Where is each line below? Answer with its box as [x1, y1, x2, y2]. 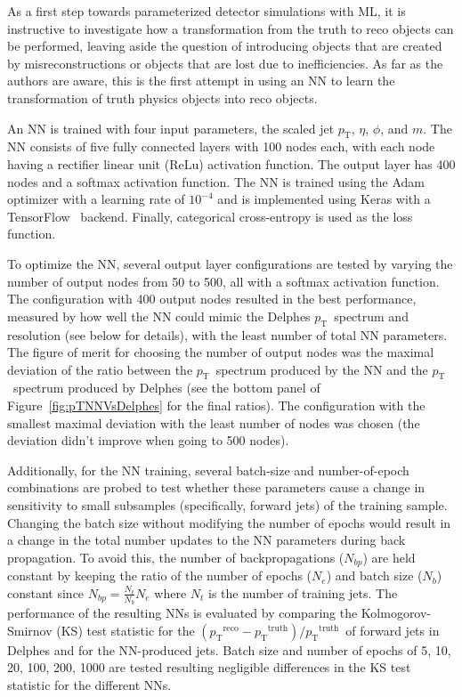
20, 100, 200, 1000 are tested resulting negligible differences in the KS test [7, 658, 411, 677]
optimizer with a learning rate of [7, 190, 185, 208]
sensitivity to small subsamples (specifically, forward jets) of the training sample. [7, 496, 448, 515]
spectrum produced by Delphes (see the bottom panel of [12, 378, 320, 397]
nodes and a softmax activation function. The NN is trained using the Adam [7, 172, 425, 190]
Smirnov [7, 620, 53, 639]
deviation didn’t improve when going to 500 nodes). [7, 431, 289, 450]
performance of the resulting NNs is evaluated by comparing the [7, 604, 358, 622]
